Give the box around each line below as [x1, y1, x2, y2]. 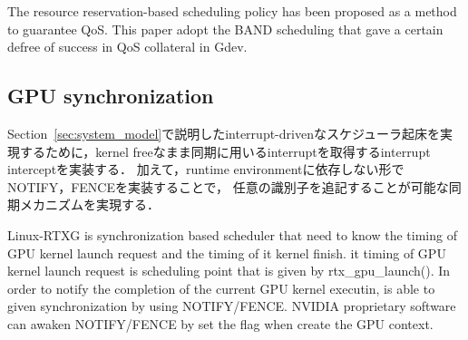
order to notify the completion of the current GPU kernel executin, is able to [7, 278, 435, 297]
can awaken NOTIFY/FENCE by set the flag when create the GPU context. [7, 314, 434, 333]
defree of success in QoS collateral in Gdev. [7, 37, 248, 56]
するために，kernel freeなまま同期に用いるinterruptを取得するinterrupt [19, 141, 431, 160]
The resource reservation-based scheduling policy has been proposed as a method [7, 2, 457, 20]
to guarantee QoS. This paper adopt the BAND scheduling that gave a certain [7, 19, 444, 38]
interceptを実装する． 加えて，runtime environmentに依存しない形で [7, 160, 405, 179]
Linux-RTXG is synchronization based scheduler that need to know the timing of [7, 225, 457, 244]
